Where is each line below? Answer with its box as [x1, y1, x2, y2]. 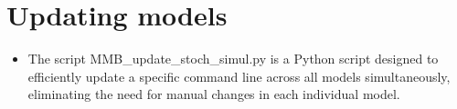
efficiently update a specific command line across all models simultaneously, [27, 66, 451, 85]
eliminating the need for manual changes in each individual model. [27, 84, 400, 104]
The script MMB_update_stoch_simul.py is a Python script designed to [27, 49, 439, 68]
